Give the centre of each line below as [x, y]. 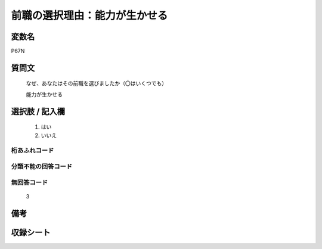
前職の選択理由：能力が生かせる [89, 15]
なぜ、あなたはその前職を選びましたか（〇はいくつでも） [96, 83]
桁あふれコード [32, 151]
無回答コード [30, 182]
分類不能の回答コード [42, 166]
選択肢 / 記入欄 [38, 111]
